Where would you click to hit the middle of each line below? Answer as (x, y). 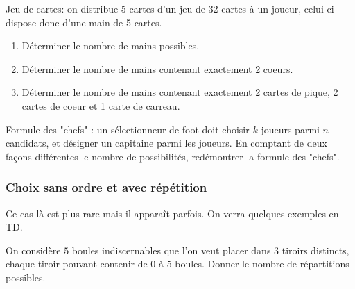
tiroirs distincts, (315, 250)
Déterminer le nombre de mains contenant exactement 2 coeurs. (157, 68)
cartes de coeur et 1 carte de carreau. (101, 105)
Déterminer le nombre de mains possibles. (111, 46)
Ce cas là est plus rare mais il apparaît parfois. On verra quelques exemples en (172, 213)
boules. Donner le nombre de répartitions (262, 264)
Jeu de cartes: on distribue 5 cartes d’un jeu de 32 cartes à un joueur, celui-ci (170, 8)
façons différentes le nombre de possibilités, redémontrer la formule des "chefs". (173, 156)
